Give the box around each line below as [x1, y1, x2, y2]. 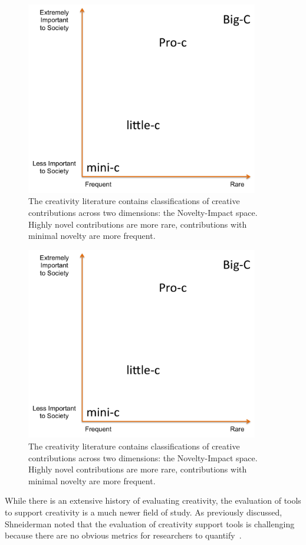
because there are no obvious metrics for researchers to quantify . [5, 529, 242, 541]
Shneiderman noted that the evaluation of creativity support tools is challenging [5, 517, 295, 530]
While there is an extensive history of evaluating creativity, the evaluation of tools [5, 494, 301, 507]
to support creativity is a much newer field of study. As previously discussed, [5, 506, 282, 518]
